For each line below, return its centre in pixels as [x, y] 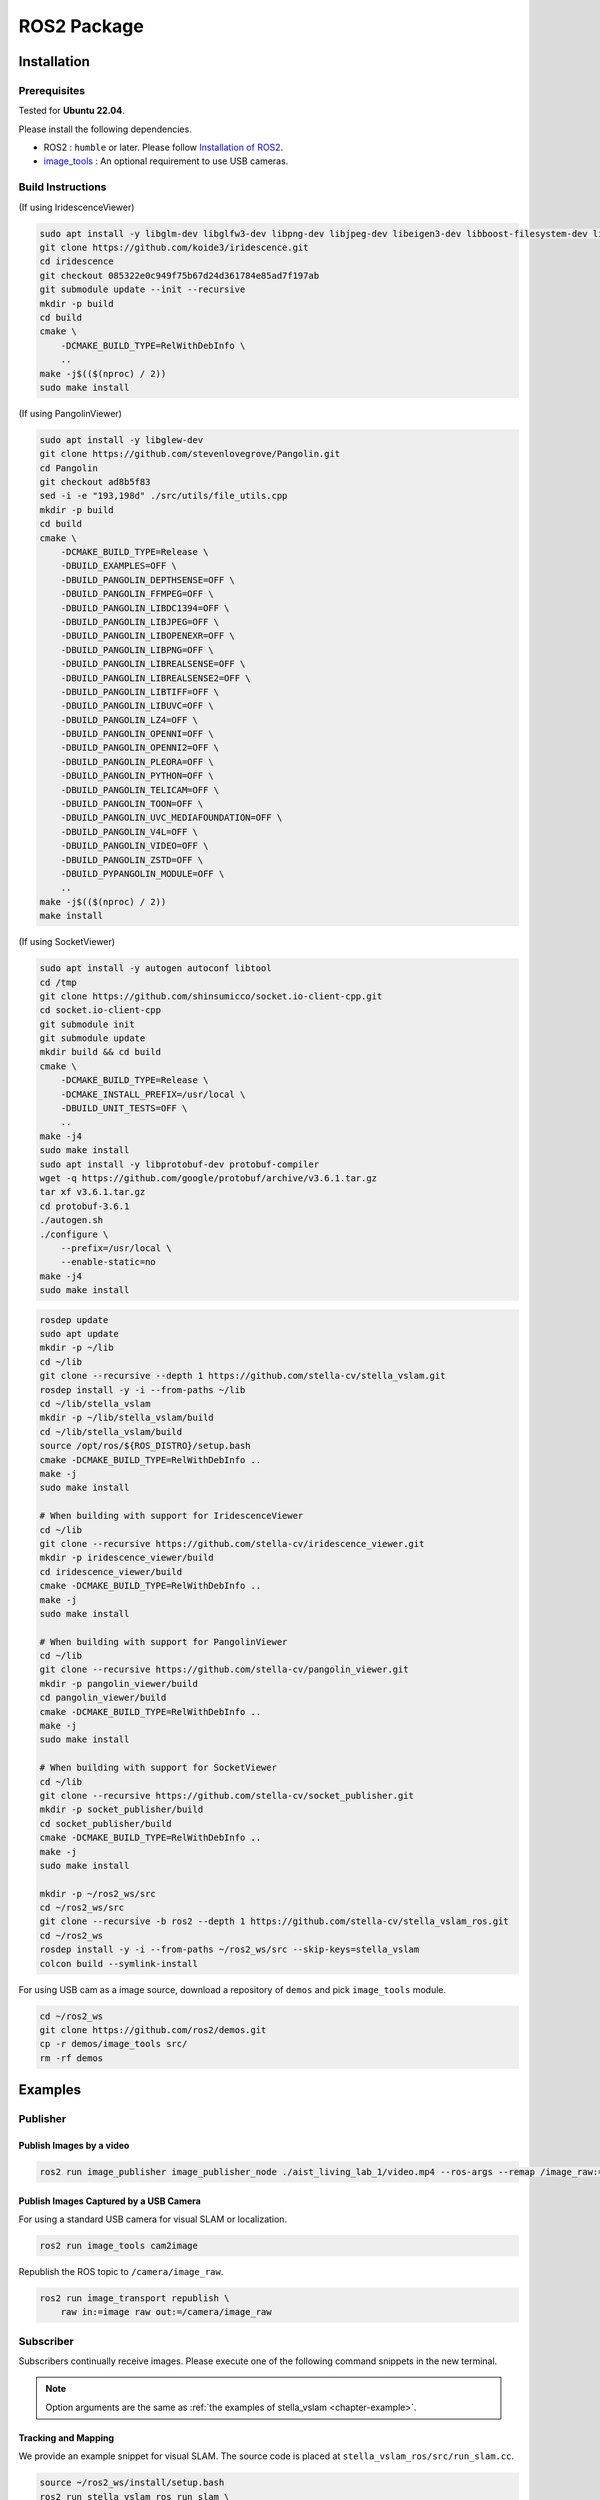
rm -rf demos [71, 2058]
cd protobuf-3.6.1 [84, 1206]
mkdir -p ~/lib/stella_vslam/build [126, 1418]
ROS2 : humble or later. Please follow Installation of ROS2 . [163, 147]
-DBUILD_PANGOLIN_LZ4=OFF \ [129, 719]
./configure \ [74, 1234]
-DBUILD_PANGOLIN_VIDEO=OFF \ [134, 846]
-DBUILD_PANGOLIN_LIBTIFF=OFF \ [140, 691]
